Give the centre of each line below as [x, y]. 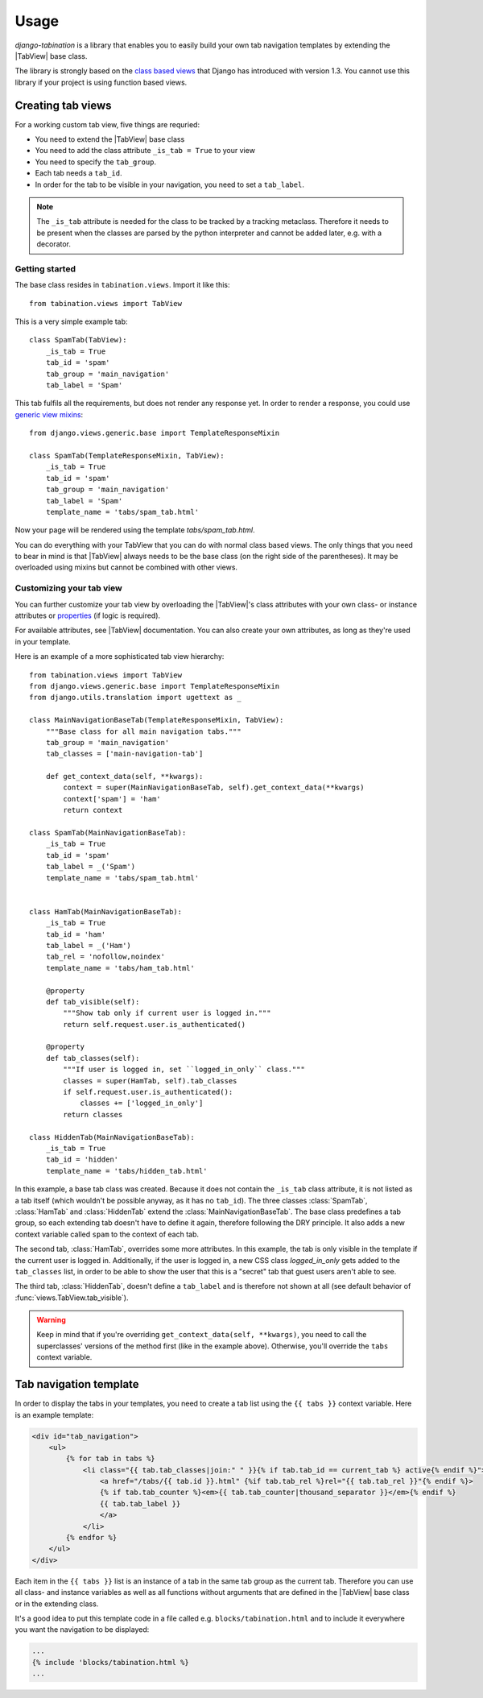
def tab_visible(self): [93, 1002]
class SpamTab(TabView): [78, 340]
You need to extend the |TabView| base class [110, 139]
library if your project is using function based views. [101, 82]
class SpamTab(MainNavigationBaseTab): [108, 833]
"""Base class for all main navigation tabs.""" [143, 731]
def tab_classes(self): [93, 1058]
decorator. [54, 244]
